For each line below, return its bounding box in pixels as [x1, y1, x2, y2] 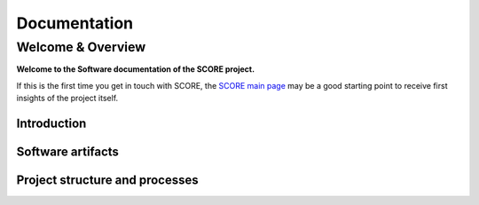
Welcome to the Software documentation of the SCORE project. [16, 64, 255, 75]
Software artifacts [16, 145, 120, 159]
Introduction [16, 115, 87, 130]
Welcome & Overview [16, 39, 146, 55]
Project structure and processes [16, 173, 199, 188]
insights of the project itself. [16, 93, 119, 104]
